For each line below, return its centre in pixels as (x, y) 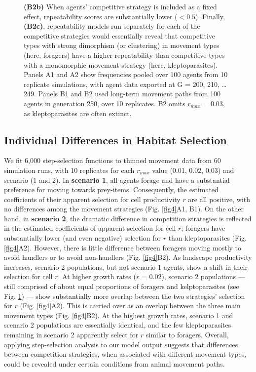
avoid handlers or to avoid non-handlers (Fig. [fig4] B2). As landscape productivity (128, 257)
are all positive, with (219, 199)
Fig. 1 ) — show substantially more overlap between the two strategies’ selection (125, 296)
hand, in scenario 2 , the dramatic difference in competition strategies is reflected (128, 218)
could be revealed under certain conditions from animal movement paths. (114, 363)
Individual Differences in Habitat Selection (115, 140)
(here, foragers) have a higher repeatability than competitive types (124, 55)
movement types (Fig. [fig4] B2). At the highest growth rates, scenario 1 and (119, 315)
